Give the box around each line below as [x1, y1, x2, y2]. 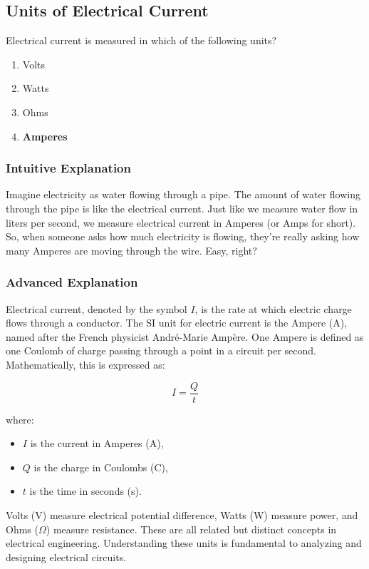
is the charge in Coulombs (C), [33, 459, 168, 474]
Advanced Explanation [6, 273, 138, 291]
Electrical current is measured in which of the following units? [6, 33, 277, 48]
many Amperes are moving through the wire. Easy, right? [6, 242, 257, 257]
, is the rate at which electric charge [194, 301, 352, 316]
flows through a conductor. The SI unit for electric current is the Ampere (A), [6, 315, 348, 330]
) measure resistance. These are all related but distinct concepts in [46, 521, 337, 536]
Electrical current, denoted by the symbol [6, 301, 187, 316]
